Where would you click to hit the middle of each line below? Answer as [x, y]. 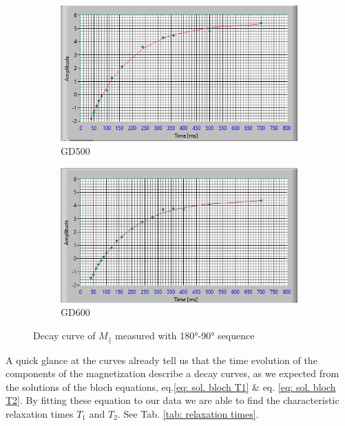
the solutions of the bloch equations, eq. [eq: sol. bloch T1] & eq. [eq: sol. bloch [171, 386]
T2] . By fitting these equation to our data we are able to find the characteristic [172, 400]
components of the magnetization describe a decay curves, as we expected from [172, 373]
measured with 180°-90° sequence [185, 336]
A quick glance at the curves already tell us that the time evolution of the [161, 360]
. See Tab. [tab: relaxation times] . [188, 413]
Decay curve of [64, 336]
